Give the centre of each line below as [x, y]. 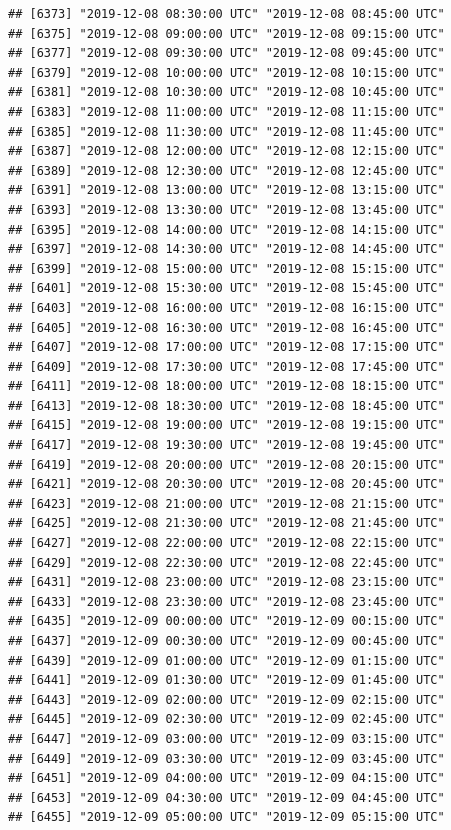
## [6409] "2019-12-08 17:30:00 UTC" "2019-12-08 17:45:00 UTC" [226, 366]
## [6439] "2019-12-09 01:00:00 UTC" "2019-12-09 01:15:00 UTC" [226, 660]
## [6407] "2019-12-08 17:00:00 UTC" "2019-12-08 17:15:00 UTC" [226, 347]
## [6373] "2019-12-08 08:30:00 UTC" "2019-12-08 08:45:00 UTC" [226, 14]
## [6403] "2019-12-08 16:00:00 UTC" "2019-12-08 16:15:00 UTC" [226, 307]
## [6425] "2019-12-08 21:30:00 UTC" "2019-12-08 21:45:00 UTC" [226, 523]
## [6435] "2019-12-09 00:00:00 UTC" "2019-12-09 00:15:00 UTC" [226, 621]
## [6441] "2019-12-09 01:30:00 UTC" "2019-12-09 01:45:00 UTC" [226, 680]
